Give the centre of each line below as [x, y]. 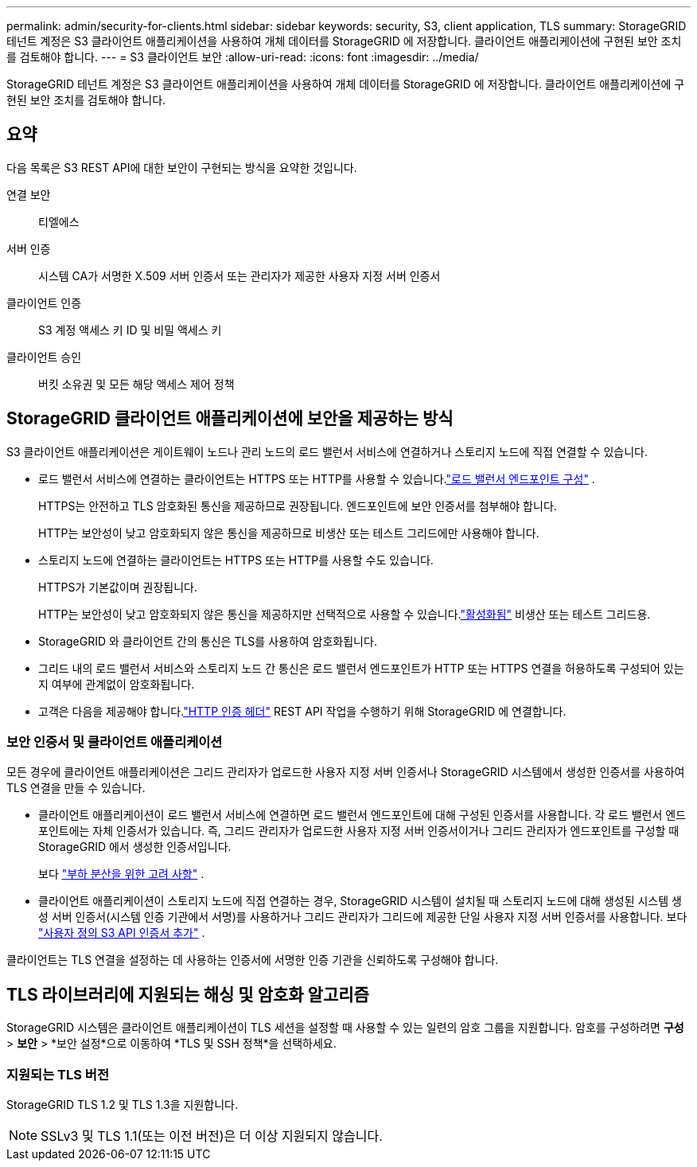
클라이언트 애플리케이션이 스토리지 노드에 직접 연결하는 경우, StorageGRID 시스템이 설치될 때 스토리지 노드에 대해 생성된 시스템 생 [360, 901]
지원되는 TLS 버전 [58, 1074]
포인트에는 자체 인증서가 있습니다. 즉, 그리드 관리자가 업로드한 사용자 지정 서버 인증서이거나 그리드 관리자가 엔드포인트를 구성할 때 [359, 831]
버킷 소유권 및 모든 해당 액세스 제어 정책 [136, 384]
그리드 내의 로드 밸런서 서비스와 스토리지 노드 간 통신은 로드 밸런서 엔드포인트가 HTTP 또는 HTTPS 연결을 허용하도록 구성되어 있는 [361, 668]
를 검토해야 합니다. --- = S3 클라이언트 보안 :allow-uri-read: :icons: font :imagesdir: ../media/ [243, 57]
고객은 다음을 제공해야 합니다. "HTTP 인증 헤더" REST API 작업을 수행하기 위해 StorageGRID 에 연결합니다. [302, 711]
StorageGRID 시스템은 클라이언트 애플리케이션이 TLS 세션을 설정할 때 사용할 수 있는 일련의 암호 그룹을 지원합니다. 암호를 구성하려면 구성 [345, 1028]
